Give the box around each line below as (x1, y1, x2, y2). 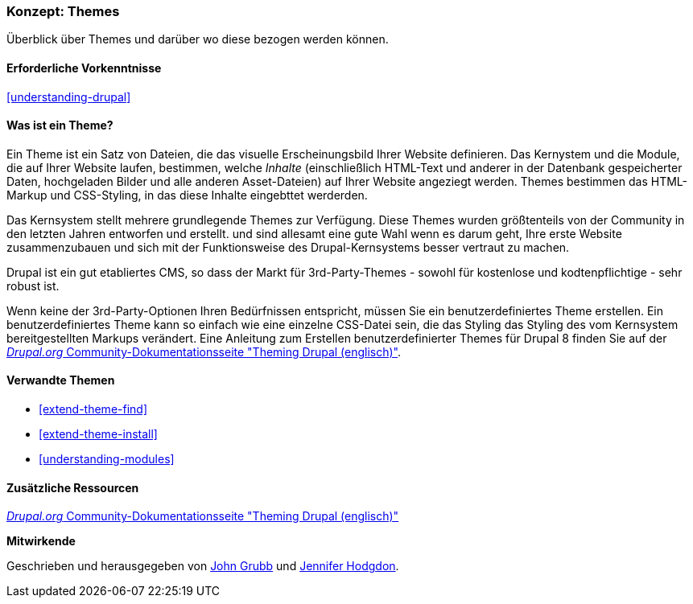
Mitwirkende (6, 534, 76, 549)
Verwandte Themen (6, 373, 115, 388)
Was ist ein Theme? (6, 118, 113, 133)
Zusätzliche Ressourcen (6, 480, 139, 495)
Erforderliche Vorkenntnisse (6, 60, 162, 75)
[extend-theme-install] (39, 427, 158, 442)
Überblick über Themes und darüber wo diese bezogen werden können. (6, 32, 389, 47)
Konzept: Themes (6, 3, 120, 19)
